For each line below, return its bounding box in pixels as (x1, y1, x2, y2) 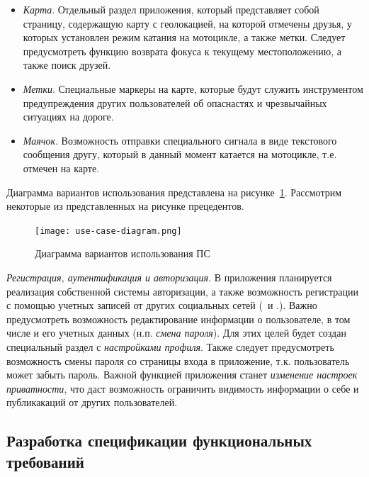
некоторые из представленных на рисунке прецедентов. (6, 198, 244, 213)
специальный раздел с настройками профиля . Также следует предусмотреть (6, 339, 334, 354)
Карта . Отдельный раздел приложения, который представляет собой (23, 2, 319, 16)
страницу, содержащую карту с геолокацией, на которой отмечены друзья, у (23, 16, 352, 30)
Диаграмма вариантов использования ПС (35, 246, 210, 261)
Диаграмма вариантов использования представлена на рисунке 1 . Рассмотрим (6, 184, 342, 199)
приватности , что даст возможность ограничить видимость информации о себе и (6, 381, 359, 395)
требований (6, 450, 84, 472)
